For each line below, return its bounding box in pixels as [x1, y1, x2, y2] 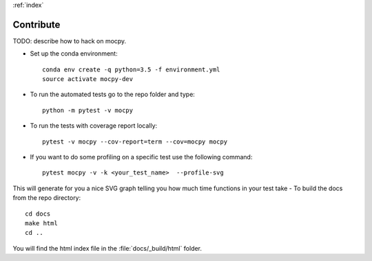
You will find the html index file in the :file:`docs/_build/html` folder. [12, 244, 203, 252]
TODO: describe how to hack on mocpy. [12, 36, 127, 45]
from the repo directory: [12, 194, 81, 202]
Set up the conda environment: [30, 49, 118, 58]
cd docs [25, 209, 51, 218]
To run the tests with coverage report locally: [30, 122, 158, 130]
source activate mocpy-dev [42, 76, 134, 83]
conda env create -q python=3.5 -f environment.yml [42, 65, 220, 73]
